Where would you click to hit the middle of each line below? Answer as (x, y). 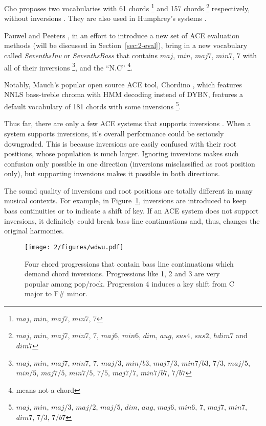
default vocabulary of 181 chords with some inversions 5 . (93, 105)
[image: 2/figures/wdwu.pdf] (74, 247)
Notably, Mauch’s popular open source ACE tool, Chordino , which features (123, 84)
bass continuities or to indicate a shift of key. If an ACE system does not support (131, 211)
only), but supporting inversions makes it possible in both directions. (112, 173)
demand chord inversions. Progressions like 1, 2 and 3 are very (122, 274)
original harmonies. (34, 231)
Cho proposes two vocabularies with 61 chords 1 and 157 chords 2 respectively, (127, 7)
